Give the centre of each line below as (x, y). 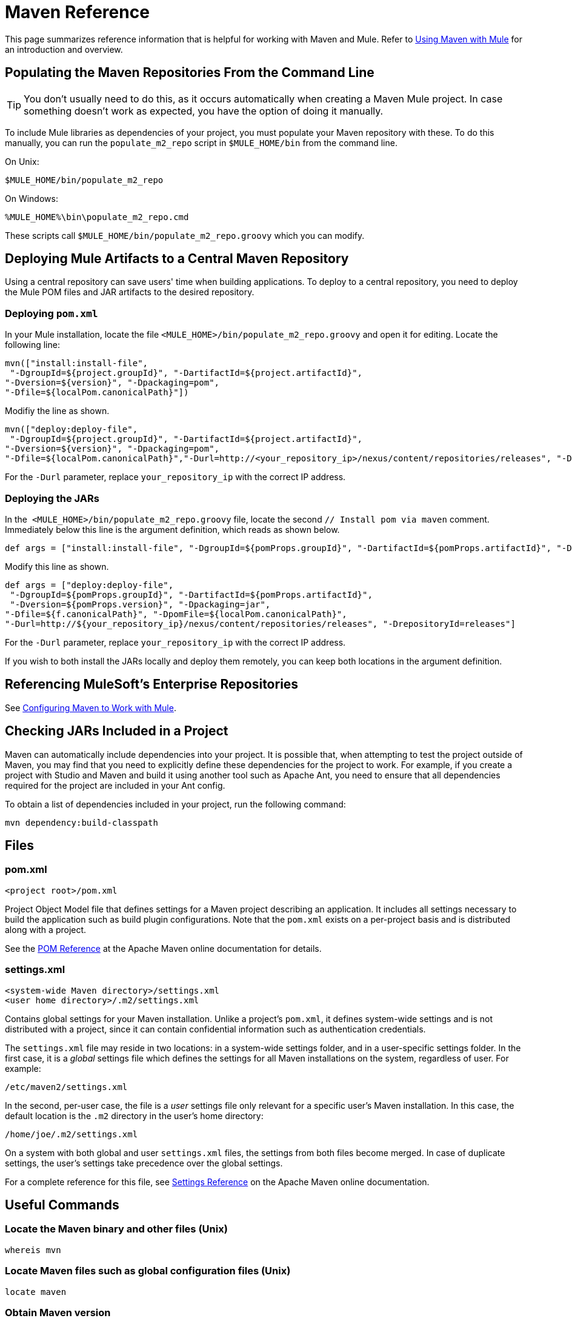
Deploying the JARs (52, 498)
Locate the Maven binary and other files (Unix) (116, 1229)
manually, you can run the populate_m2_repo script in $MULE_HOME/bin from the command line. (201, 142)
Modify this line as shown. (57, 566)
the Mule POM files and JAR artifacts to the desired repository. (130, 292)
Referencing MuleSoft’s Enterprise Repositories (152, 684)
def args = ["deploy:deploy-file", (89, 585)
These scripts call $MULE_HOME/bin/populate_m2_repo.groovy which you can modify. (185, 235)
